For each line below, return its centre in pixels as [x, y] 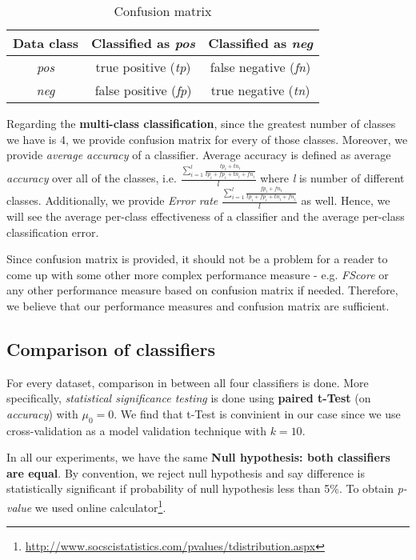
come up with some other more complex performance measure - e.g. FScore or [198, 274]
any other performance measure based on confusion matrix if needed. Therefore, [202, 290]
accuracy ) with [42, 413]
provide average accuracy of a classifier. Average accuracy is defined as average [199, 155]
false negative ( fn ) [260, 67]
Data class [46, 43]
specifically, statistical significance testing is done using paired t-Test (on [189, 398]
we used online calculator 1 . [100, 506]
